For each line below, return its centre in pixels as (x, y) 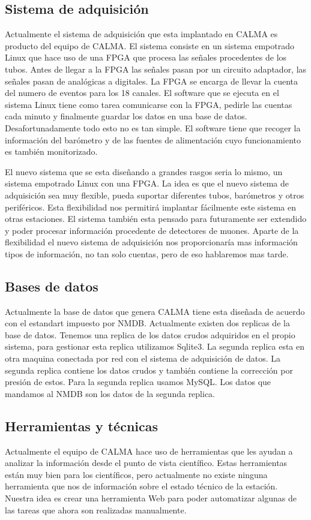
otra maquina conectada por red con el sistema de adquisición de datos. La (143, 358)
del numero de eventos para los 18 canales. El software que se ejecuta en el (142, 93)
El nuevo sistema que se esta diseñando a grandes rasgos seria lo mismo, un (144, 171)
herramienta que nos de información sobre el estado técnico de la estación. (141, 486)
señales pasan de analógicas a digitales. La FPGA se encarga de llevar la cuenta (152, 81)
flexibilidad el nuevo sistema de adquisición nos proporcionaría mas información (151, 242)
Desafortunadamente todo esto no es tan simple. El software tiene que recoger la (153, 127)
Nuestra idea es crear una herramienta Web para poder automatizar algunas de (151, 498)
